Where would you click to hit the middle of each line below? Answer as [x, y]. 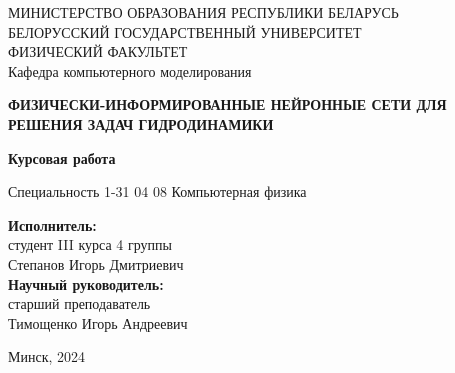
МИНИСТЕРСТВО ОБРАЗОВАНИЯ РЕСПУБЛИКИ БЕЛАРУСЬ [203, 12]
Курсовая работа [62, 157]
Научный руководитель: [86, 283]
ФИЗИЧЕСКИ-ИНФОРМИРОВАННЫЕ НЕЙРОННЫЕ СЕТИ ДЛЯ [227, 104]
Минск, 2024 [47, 356]
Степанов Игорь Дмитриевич [96, 263]
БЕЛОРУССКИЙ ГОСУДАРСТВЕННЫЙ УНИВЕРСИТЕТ [185, 31]
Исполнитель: [52, 224]
